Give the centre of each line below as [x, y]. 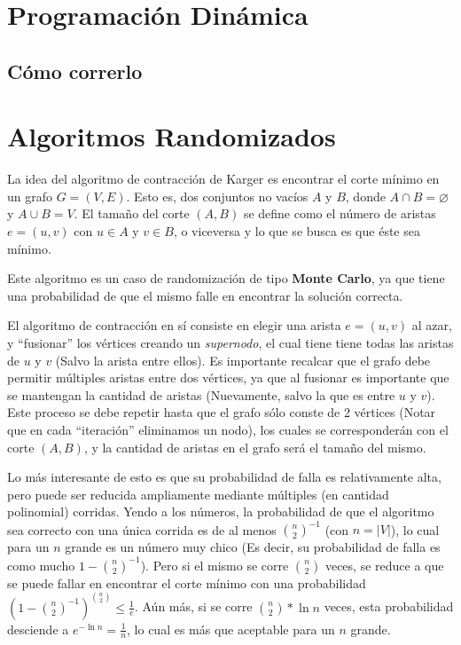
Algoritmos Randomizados [172, 136]
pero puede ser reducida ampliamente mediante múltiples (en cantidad [198, 494]
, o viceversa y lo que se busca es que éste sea [297, 231]
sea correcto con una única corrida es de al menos [142, 529]
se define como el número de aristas [340, 213]
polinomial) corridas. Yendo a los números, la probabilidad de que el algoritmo [221, 511]
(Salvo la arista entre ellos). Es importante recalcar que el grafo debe [243, 360]
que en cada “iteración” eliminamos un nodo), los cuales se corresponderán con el [228, 429]
